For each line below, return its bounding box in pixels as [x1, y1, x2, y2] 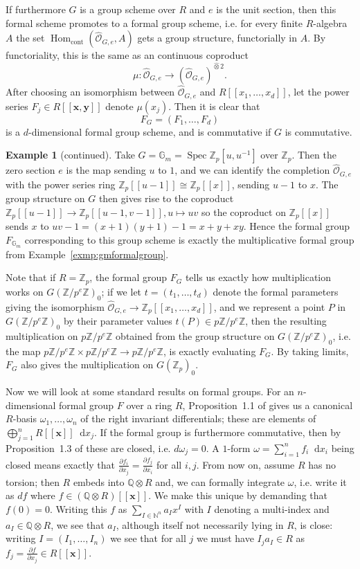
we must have [197, 531, 254, 545]
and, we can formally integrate [155, 474, 285, 489]
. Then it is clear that [168, 98, 260, 113]
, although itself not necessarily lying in [116, 517, 284, 532]
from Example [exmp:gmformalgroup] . [6, 246, 169, 261]
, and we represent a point [213, 299, 325, 314]
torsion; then [6, 474, 60, 489]
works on [6, 284, 44, 298]
